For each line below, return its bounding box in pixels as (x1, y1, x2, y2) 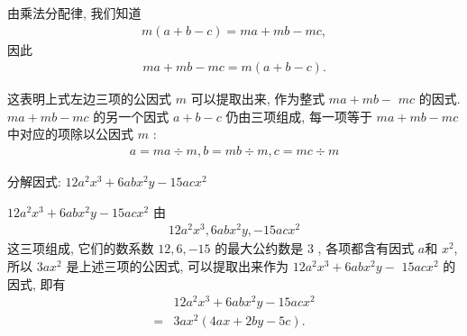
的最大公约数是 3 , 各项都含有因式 (215, 239, 415, 258)
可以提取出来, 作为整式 (190, 89, 325, 108)
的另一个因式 (93, 106, 169, 125)
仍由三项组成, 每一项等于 (225, 106, 372, 125)
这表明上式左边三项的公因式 (7, 89, 171, 108)
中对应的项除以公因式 (7, 124, 133, 143)
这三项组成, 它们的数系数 (7, 239, 154, 258)
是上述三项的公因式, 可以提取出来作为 (66, 256, 288, 275)
